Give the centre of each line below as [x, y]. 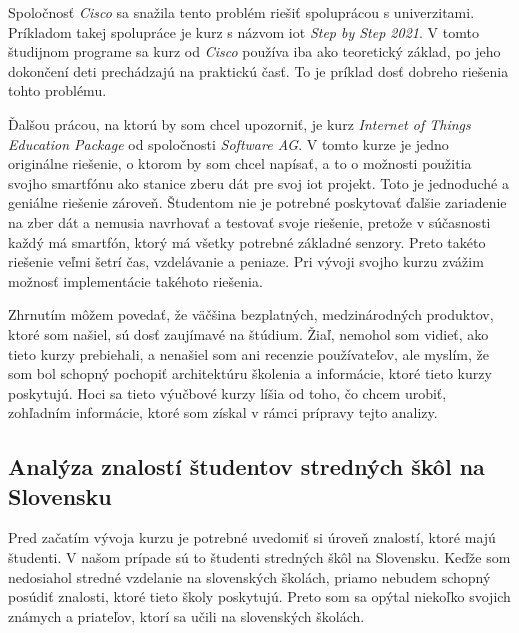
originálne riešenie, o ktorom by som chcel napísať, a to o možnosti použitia [240, 163]
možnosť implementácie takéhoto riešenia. [135, 280]
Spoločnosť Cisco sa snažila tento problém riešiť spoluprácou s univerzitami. [241, 12]
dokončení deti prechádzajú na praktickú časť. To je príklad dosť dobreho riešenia [258, 70]
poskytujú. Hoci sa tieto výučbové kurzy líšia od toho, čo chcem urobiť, [227, 392]
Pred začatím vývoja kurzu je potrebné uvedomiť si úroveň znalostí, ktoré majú [252, 537]
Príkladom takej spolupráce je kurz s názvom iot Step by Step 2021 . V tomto [243, 31]
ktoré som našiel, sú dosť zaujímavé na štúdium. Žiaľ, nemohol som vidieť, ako [248, 333]
